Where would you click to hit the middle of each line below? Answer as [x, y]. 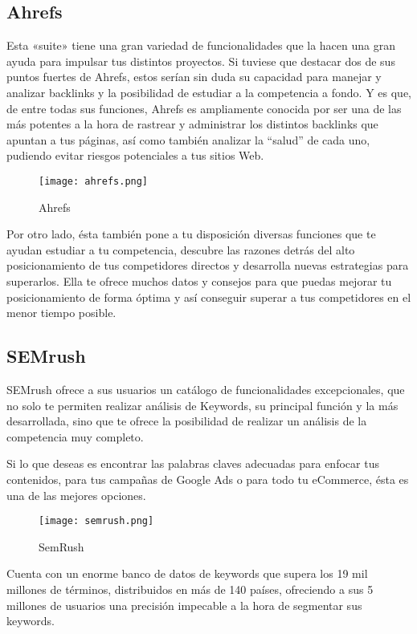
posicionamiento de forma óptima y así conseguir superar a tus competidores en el [209, 297]
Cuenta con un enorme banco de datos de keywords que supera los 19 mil [187, 573]
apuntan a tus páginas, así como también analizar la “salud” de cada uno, [188, 139]
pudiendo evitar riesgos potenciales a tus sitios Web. [135, 155]
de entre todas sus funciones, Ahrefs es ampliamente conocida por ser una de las [204, 108]
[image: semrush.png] [96, 521]
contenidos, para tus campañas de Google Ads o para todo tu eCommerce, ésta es [208, 479]
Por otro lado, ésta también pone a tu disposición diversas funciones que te [191, 234]
